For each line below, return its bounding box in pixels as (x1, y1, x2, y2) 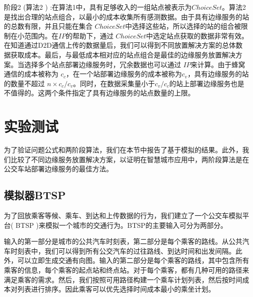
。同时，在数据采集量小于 (73, 78, 155, 88)
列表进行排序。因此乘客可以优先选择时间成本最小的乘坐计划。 (17, 284, 215, 294)
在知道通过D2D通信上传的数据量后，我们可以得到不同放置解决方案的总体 (4, 40, 236, 50)
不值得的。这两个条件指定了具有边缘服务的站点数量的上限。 (4, 88, 195, 98)
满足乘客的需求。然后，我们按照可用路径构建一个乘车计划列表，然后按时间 (4, 274, 242, 284)
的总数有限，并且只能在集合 (4, 21, 92, 31)
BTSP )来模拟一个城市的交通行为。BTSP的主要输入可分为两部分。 (16, 220, 227, 230)
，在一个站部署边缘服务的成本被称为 (66, 69, 182, 79)
